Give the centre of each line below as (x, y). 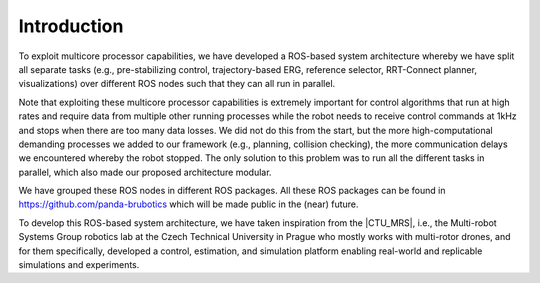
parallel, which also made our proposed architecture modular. (145, 172)
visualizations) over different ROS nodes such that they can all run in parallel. (177, 84)
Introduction (71, 26)
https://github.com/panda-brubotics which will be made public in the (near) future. (188, 204)
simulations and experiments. (79, 265)
